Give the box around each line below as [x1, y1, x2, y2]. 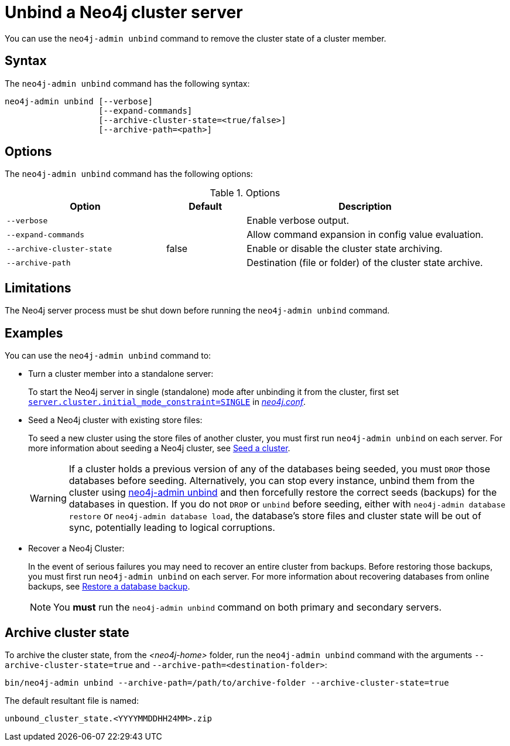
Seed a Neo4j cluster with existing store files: [28, 415, 203, 425]
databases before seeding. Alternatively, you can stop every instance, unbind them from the [69, 475, 475, 487]
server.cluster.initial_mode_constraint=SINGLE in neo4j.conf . [28, 397, 306, 407]
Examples [5, 325, 63, 340]
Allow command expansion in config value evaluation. [247, 229, 484, 241]
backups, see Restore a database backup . [28, 581, 190, 592]
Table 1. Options [210, 187, 280, 199]
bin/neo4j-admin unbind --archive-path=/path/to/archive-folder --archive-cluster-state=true [5, 677, 449, 687]
